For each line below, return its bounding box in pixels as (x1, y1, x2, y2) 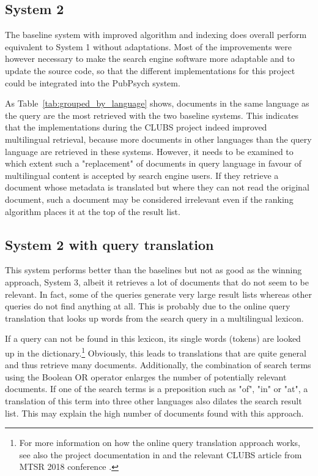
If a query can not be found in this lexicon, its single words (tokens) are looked (5, 332, 301, 345)
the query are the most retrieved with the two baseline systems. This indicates (5, 108, 299, 121)
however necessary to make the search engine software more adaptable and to (5, 52, 295, 65)
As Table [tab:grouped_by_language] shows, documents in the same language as (5, 97, 309, 110)
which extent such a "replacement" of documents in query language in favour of (5, 157, 301, 170)
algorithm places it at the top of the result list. (5, 205, 180, 217)
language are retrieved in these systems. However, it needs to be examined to (5, 145, 294, 157)
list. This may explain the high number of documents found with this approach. (5, 406, 304, 419)
